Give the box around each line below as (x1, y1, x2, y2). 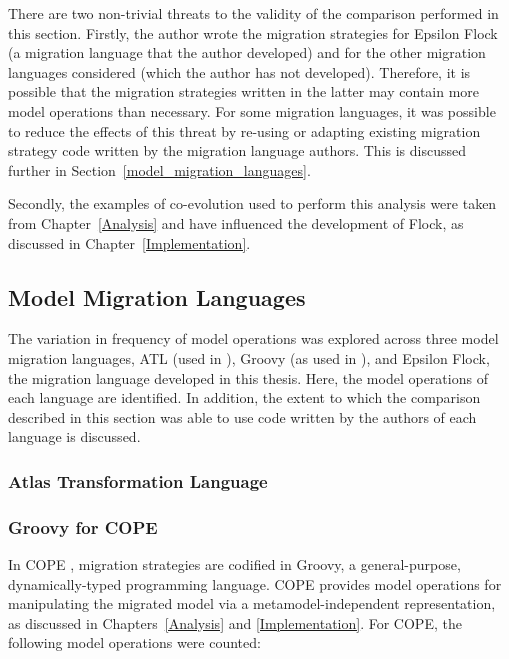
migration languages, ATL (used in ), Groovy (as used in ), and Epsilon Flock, (8, 347, 490, 368)
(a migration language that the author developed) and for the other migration (8, 42, 486, 63)
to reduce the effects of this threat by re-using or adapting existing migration (8, 120, 481, 141)
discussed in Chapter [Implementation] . (8, 232, 251, 253)
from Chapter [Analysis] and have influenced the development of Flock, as (8, 212, 464, 233)
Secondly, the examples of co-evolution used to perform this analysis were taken (8, 193, 497, 214)
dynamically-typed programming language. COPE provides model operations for (8, 573, 502, 594)
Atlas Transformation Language (8, 468, 268, 493)
